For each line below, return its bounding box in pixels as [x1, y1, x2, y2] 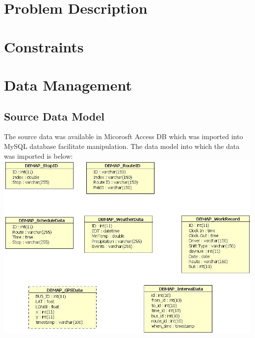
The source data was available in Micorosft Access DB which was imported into [4, 131, 243, 142]
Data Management [4, 74, 132, 95]
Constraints [4, 36, 84, 56]
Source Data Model [4, 108, 105, 123]
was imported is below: [4, 150, 73, 161]
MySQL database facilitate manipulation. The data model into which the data [4, 141, 240, 151]
